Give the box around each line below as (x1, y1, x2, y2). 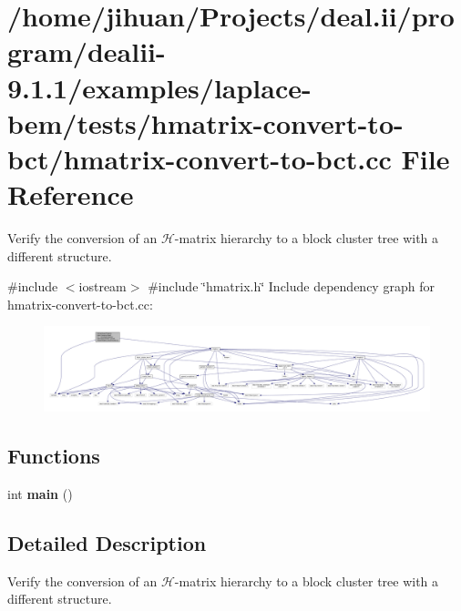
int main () (7, 484, 73, 503)
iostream (78, 277, 127, 296)
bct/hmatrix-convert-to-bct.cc (7, 139, 392, 177)
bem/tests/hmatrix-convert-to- (7, 104, 404, 141)
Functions (7, 442, 100, 469)
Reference (7, 176, 134, 213)
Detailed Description (7, 528, 207, 556)
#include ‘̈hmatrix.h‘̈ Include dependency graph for (148, 277, 435, 296)
